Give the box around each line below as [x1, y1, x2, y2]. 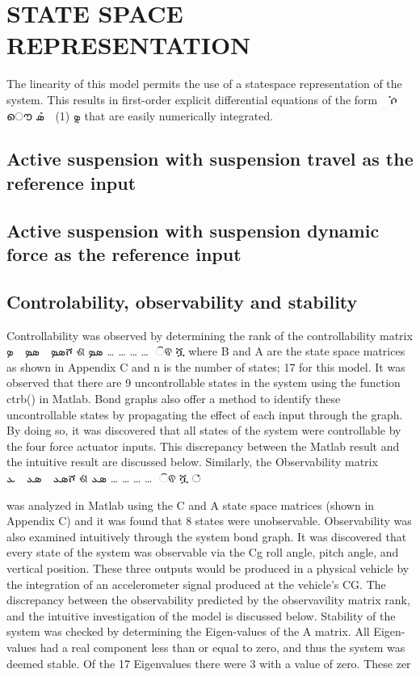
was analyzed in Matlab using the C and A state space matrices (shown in [6, 496, 375, 513]
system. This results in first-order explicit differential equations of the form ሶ [6, 90, 397, 107]
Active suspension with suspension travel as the [6, 146, 414, 171]
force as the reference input [6, 242, 241, 267]
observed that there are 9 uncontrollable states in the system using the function [6, 374, 401, 391]
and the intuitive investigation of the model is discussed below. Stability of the [6, 607, 396, 624]
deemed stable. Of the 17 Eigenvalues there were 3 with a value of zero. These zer [6, 654, 411, 671]
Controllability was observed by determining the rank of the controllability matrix [6, 326, 413, 343]
